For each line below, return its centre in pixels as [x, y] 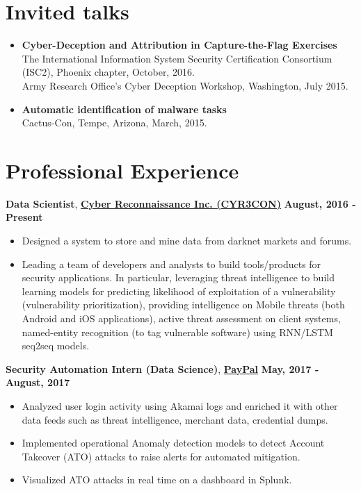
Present [24, 217]
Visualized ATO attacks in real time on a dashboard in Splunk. [157, 480]
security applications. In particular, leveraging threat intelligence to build [178, 277]
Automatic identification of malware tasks [124, 109]
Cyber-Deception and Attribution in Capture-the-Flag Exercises [179, 45]
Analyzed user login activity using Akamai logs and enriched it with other [180, 405]
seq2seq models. [56, 346]
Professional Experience [122, 170]
